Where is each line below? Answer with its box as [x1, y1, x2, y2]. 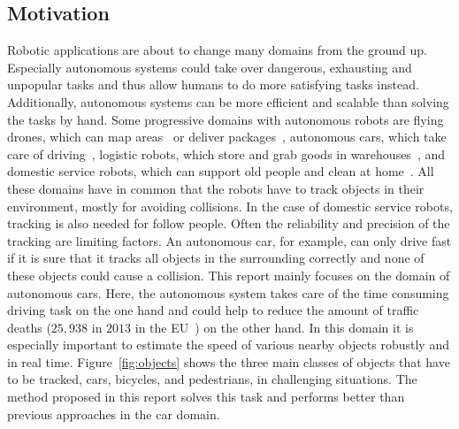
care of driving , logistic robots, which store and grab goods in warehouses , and [7, 144, 446, 163]
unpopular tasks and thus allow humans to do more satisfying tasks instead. [7, 75, 419, 94]
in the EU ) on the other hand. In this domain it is [134, 318, 414, 336]
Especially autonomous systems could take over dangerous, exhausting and [7, 57, 412, 76]
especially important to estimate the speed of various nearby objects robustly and [7, 335, 449, 354]
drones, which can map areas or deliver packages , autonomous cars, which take [7, 127, 447, 146]
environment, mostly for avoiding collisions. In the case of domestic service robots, [7, 196, 453, 215]
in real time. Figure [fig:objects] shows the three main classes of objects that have [7, 352, 450, 371]
